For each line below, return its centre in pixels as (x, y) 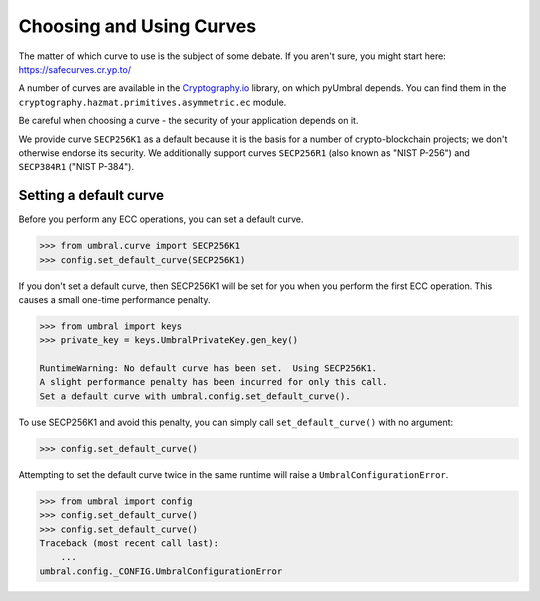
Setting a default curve (91, 195)
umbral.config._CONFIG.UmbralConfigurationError (161, 571)
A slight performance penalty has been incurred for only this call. (213, 382)
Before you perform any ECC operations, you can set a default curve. (161, 219)
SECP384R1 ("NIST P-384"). (76, 167)
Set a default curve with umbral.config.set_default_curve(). (195, 396)
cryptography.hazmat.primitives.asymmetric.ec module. (152, 102)
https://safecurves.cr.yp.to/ (75, 69)
